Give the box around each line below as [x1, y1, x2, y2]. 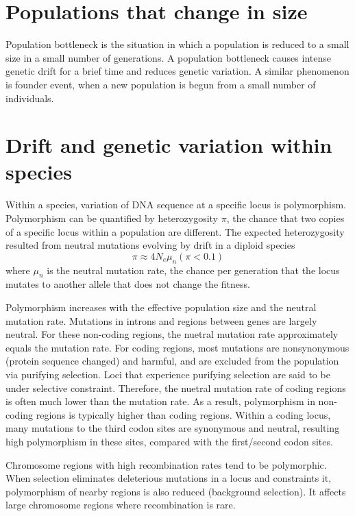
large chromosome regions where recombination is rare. [5, 497, 236, 512]
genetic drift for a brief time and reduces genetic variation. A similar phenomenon [5, 64, 350, 78]
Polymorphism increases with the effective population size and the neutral [5, 299, 317, 314]
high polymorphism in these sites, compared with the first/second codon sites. [5, 434, 333, 448]
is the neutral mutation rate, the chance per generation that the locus [47, 262, 340, 277]
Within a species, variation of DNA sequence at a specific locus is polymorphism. [5, 197, 347, 212]
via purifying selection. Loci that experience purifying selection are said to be [5, 367, 330, 381]
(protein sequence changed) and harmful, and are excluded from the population [5, 354, 339, 368]
